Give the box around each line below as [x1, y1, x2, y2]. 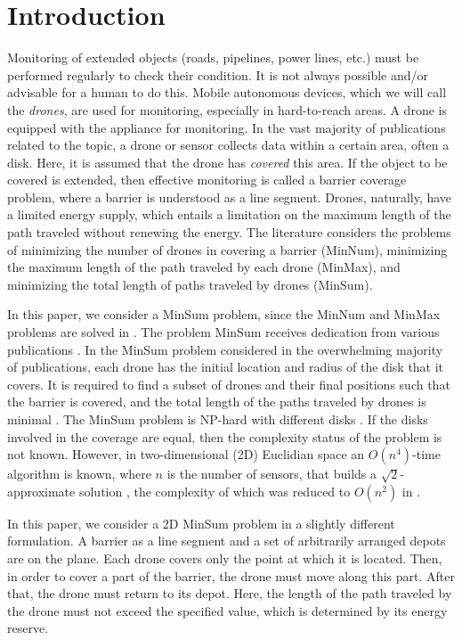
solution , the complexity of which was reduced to [78, 481, 351, 500]
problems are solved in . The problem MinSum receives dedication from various [7, 323, 440, 341]
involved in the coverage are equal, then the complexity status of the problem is [7, 427, 442, 446]
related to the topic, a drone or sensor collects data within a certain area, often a [7, 135, 450, 154]
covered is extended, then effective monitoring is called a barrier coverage [7, 170, 407, 189]
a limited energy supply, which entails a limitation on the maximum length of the [7, 205, 451, 224]
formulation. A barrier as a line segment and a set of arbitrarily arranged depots [7, 531, 446, 550]
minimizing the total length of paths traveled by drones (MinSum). [7, 275, 373, 293]
